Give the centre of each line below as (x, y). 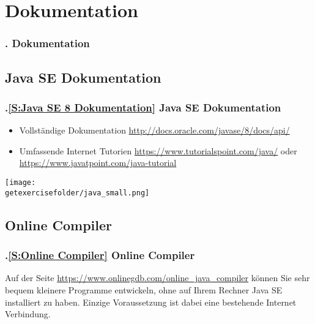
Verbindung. (28, 314)
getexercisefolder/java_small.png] (77, 193)
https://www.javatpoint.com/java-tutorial (98, 163)
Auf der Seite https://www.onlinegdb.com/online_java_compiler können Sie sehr (157, 278)
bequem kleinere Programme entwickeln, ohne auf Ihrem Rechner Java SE (144, 289)
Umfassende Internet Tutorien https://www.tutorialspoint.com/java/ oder (158, 150)
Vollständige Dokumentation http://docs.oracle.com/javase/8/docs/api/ (154, 130)
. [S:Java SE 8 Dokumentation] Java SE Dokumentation (143, 107)
